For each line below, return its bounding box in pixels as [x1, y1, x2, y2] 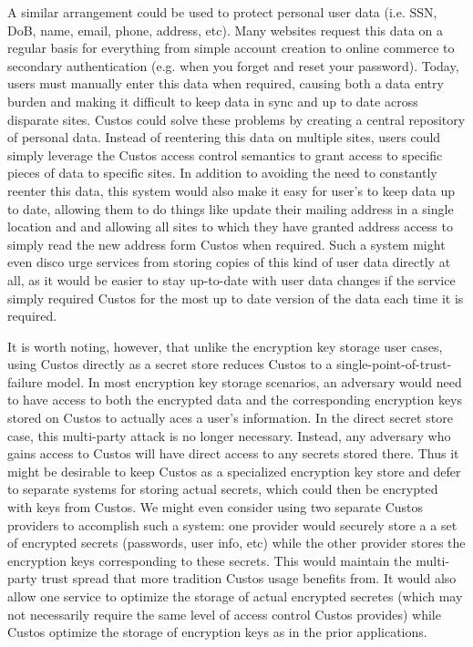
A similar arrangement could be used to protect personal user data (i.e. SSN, [7, 3, 437, 21]
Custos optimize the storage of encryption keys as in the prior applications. [7, 622, 427, 642]
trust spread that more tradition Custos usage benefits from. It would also [41, 569, 457, 588]
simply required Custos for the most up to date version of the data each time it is [7, 288, 464, 307]
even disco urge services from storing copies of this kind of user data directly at [7, 252, 451, 272]
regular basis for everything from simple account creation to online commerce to [7, 38, 455, 57]
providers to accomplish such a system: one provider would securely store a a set [7, 515, 458, 534]
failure [7, 372, 43, 391]
